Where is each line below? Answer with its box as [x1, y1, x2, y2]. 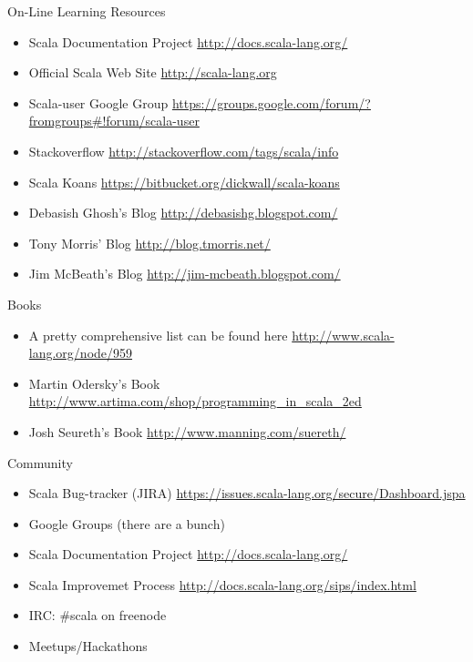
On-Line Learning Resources [7, 2, 166, 20]
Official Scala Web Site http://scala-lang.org [28, 63, 277, 82]
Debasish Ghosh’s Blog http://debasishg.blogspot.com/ [28, 203, 338, 222]
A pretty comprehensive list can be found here [28, 325, 288, 344]
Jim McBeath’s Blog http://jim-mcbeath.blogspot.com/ [28, 264, 341, 283]
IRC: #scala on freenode [28, 606, 167, 625]
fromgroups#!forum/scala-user [28, 111, 200, 130]
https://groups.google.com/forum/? [171, 93, 371, 112]
